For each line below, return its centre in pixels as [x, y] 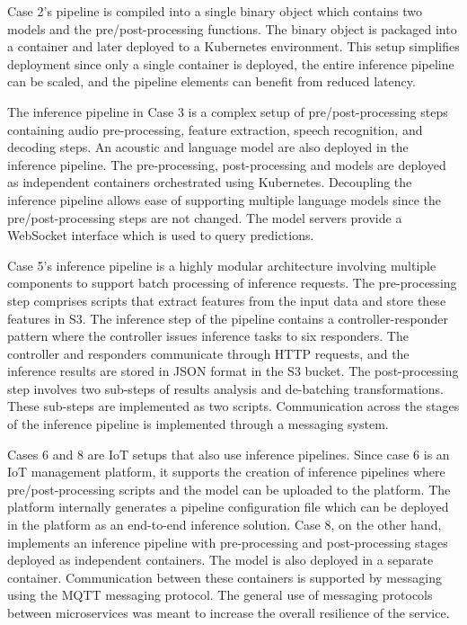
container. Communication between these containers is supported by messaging [225, 577]
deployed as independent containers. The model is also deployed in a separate [220, 560]
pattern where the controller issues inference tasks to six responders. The [208, 336]
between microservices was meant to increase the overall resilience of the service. [229, 612]
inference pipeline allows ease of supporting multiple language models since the [225, 199]
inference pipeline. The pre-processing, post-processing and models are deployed [227, 164]
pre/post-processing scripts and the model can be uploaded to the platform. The [229, 489]
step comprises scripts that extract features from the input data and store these [227, 300]
